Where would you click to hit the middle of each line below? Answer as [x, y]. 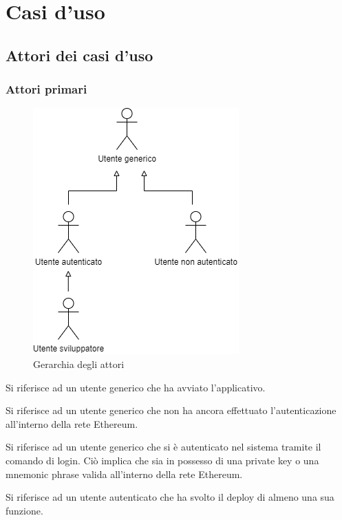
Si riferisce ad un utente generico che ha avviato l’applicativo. [136, 387]
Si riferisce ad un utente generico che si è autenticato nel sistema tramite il [163, 447]
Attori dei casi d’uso [79, 55]
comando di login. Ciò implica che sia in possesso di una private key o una [162, 460]
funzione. [24, 510]
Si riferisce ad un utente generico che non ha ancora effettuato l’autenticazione [171, 410]
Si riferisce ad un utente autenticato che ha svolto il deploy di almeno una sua [170, 497]
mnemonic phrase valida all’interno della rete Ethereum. [124, 474]
